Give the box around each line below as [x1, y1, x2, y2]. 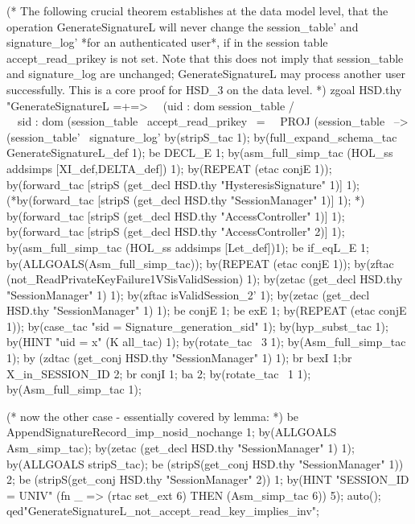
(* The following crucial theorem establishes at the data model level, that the [6, 2, 388, 19]
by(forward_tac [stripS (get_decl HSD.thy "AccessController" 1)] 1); [6, 207, 345, 224]
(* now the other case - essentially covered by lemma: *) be [6, 407, 299, 424]
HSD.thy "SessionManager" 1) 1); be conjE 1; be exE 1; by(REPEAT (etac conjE [6, 302, 407, 319]
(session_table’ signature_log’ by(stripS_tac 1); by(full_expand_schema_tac [6, 128, 397, 145]
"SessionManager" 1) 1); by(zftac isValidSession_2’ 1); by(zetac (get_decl [6, 286, 370, 303]
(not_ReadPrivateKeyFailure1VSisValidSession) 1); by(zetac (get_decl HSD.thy [6, 270, 403, 287]
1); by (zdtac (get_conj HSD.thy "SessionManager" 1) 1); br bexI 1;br [6, 349, 352, 366]
